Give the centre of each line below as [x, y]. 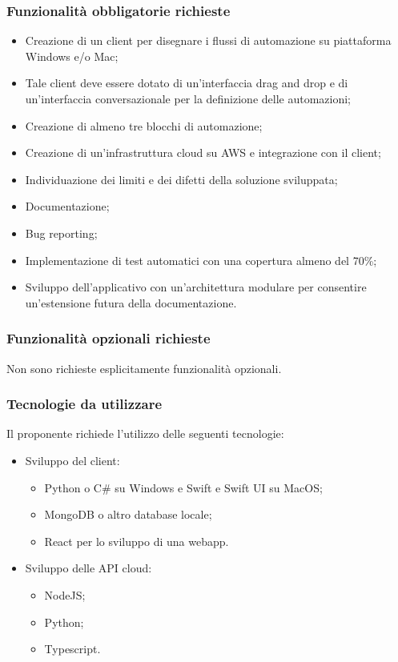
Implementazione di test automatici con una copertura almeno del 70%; [201, 260]
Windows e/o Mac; [72, 56]
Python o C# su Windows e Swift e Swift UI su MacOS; [183, 487]
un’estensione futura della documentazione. [131, 302]
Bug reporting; [61, 233]
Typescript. [72, 649]
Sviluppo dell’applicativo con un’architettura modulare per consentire [196, 287]
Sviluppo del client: [72, 460]
